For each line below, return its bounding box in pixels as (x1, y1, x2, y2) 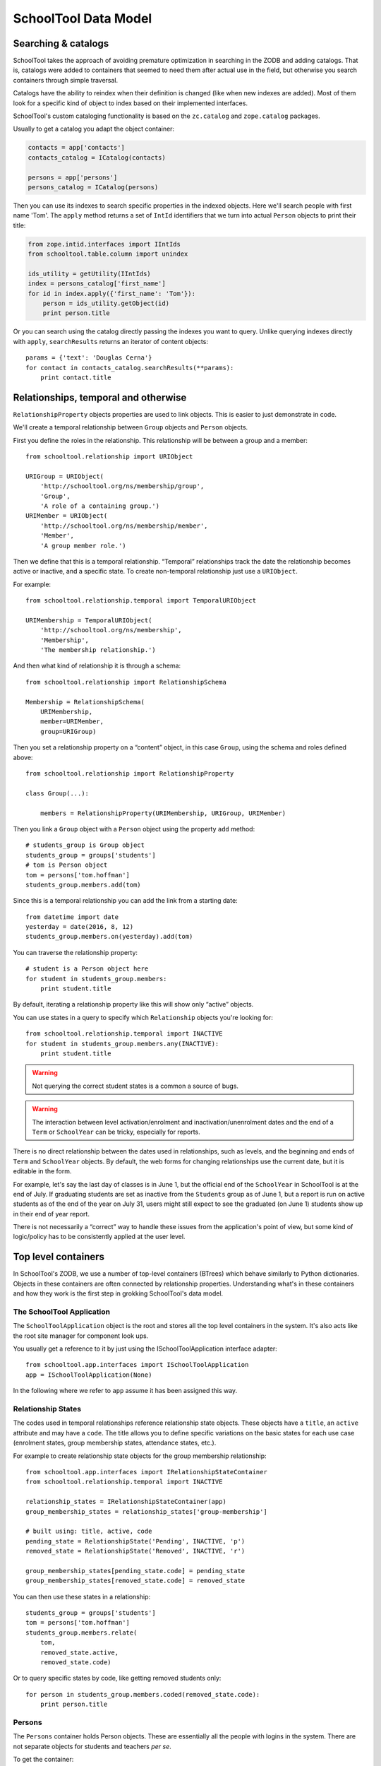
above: (13, 753, 33, 761)
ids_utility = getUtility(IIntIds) (28, 269, 151, 278)
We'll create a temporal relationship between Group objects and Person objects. (13, 423, 248, 432)
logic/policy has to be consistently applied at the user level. (13, 1233, 186, 1241)
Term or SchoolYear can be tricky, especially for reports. (32, 1127, 200, 1136)
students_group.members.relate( (25, 1628, 138, 1637)
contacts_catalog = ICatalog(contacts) (28, 153, 166, 162)
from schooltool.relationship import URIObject (25, 453, 193, 461)
